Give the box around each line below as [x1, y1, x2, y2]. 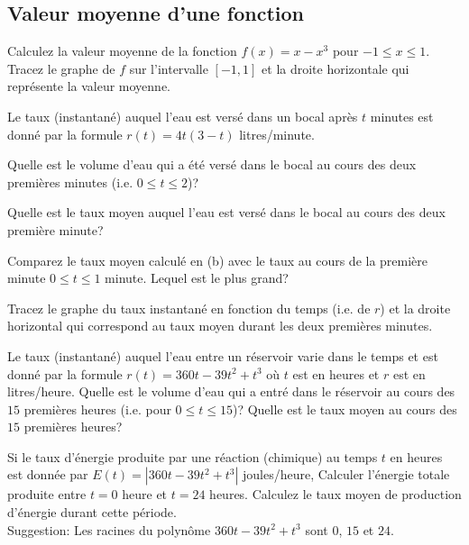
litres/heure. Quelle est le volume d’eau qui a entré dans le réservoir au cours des [7, 382, 455, 401]
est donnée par [7, 465, 88, 484]
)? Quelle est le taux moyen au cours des [232, 399, 457, 418]
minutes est [370, 106, 434, 125]
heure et [122, 485, 168, 504]
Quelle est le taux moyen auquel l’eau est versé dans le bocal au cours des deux [7, 203, 446, 222]
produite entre [7, 485, 87, 504]
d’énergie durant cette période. [7, 503, 177, 522]
